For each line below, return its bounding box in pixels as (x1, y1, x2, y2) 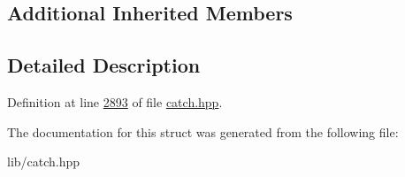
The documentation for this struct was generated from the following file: (7, 122, 399, 141)
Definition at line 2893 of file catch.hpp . (7, 92, 223, 111)
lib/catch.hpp (7, 152, 80, 171)
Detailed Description (7, 51, 201, 79)
